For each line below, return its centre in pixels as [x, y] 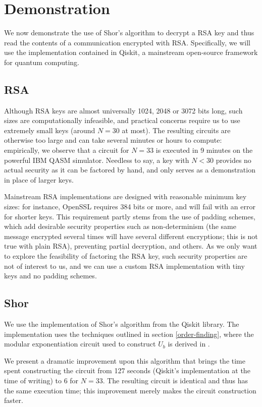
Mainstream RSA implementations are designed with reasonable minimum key [125, 196]
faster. [14, 400]
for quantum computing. [42, 62]
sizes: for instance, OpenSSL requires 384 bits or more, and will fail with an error [130, 207]
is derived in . [189, 344]
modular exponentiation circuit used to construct [80, 344]
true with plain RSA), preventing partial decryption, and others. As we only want [131, 246]
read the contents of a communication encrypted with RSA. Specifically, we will [127, 42]
